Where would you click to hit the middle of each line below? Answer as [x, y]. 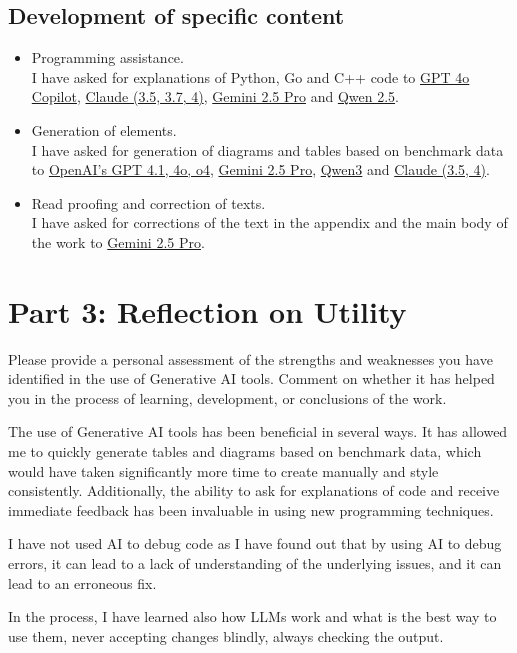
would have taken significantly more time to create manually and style [223, 470]
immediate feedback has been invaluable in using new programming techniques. [251, 509]
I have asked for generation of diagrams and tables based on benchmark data [267, 149]
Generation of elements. [104, 129]
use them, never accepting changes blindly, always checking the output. [226, 635]
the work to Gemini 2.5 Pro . [118, 241]
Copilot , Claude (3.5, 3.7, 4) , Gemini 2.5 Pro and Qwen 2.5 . [215, 96]
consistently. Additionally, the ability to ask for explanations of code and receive [254, 490]
